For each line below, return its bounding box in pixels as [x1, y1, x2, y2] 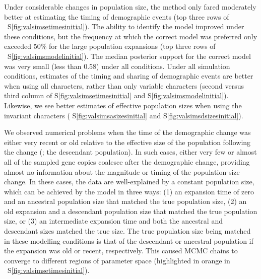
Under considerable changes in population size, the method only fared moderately [4, 2, 256, 12]
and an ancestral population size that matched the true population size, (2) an [4, 196, 247, 206]
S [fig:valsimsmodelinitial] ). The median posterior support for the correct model [7, 50, 251, 61]
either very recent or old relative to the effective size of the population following [4, 136, 251, 147]
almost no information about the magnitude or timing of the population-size [4, 166, 240, 177]
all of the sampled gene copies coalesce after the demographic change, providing [4, 156, 250, 167]
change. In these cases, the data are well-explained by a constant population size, [4, 176, 254, 187]
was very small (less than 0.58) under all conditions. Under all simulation [4, 60, 230, 71]
